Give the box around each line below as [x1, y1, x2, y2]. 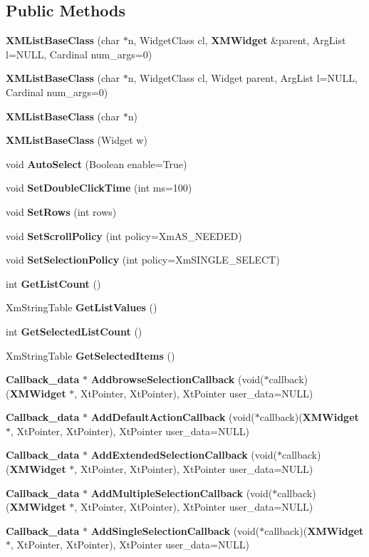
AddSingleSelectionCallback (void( [90, 523, 260, 538]
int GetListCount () [6, 276, 101, 291]
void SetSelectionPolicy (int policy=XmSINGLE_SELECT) [6, 252, 280, 267]
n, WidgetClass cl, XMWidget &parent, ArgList [128, 33, 346, 48]
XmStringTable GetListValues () [6, 300, 157, 315]
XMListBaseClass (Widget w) [6, 132, 147, 147]
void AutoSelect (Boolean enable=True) [6, 156, 187, 171]
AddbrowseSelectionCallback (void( [90, 372, 264, 387]
